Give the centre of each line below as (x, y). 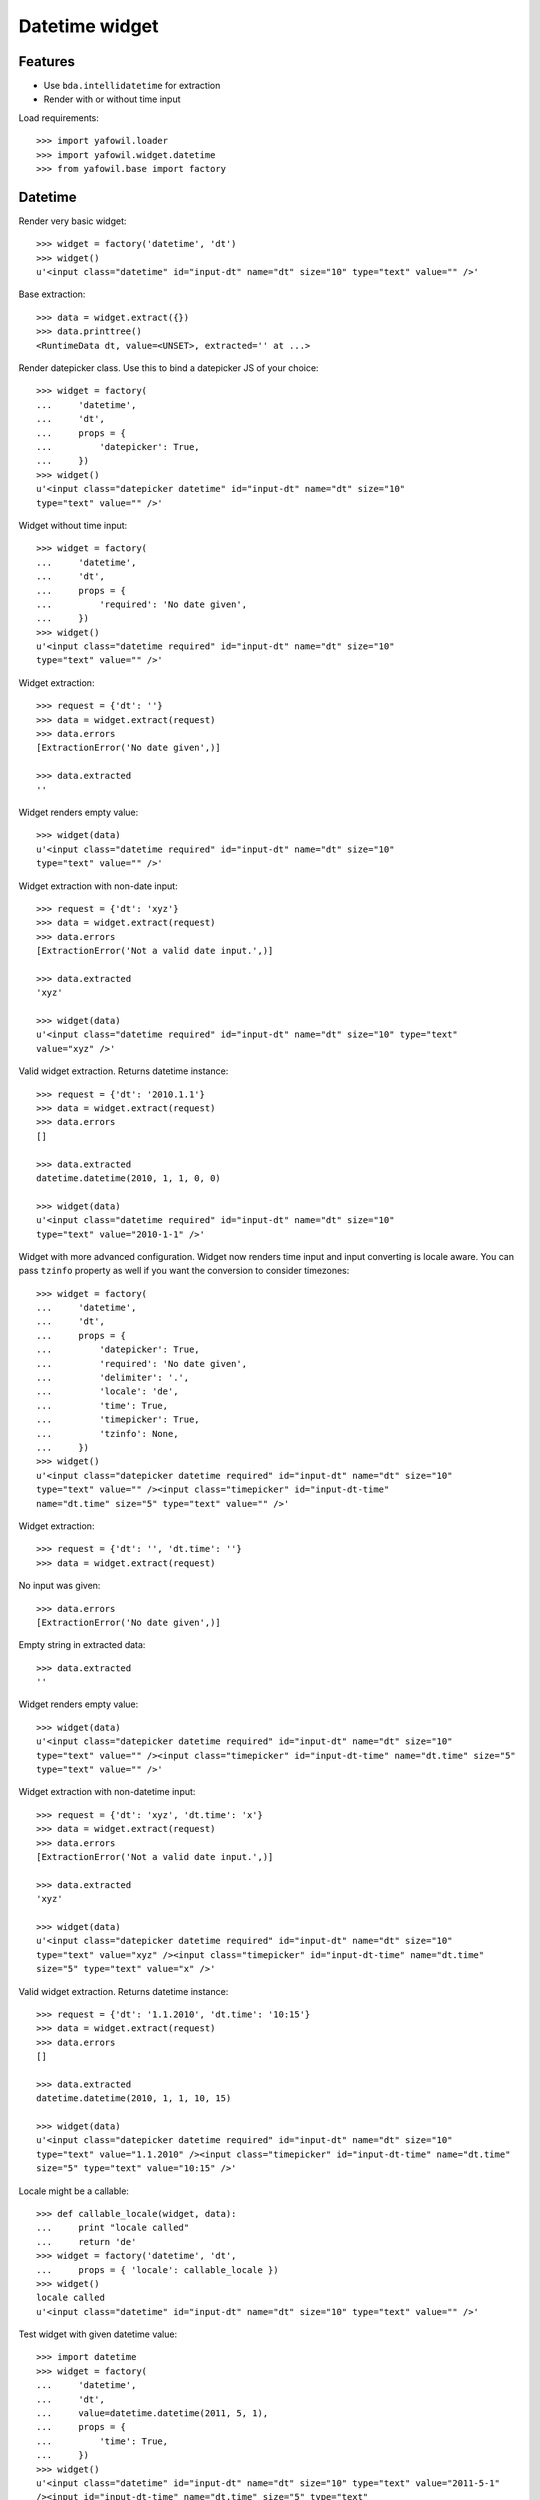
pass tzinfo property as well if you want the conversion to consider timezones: (184, 1271)
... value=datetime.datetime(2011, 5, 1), (152, 2413)
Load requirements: (59, 117)
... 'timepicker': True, (118, 1419)
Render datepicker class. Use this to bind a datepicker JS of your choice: (168, 368)
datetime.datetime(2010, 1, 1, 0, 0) (129, 1178)
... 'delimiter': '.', (113, 1378)
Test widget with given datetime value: (98, 2334)
